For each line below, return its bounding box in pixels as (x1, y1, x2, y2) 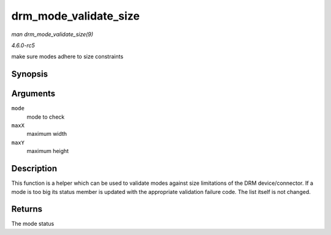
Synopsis (11, 69, 48, 80)
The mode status (11, 220, 55, 228)
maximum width (26, 130, 67, 138)
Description (11, 163, 58, 174)
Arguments (11, 89, 56, 99)
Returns (11, 204, 43, 214)
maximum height (26, 147, 69, 155)
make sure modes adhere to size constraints (11, 53, 124, 61)
